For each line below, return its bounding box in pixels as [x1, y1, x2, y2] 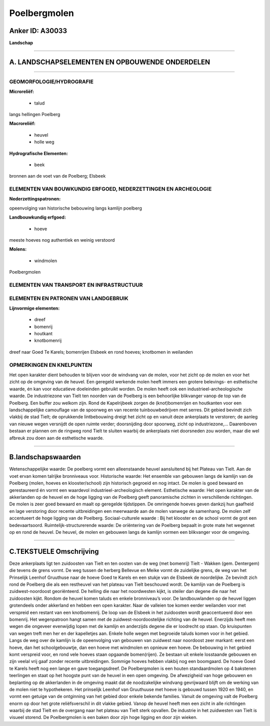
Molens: [9, 246, 27, 252]
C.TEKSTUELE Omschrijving [9, 547, 99, 555]
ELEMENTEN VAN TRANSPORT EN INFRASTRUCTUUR [9, 281, 143, 288]
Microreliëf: [9, 89, 34, 95]
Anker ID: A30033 [9, 27, 67, 35]
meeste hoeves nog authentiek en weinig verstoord [9, 237, 115, 243]
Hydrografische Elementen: [9, 150, 68, 156]
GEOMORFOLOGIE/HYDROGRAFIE [9, 78, 93, 85]
